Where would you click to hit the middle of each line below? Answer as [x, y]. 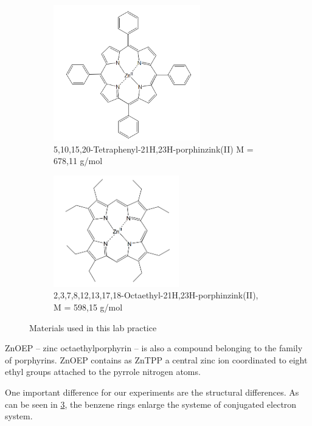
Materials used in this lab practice [93, 327]
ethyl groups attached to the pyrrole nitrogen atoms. [103, 372]
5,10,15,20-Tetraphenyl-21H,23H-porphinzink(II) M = [154, 149]
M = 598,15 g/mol [88, 307]
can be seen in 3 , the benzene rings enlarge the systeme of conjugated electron [151, 404]
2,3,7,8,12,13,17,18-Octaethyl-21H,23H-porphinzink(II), [156, 295]
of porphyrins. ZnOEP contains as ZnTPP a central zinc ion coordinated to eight [156, 359]
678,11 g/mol [78, 161]
